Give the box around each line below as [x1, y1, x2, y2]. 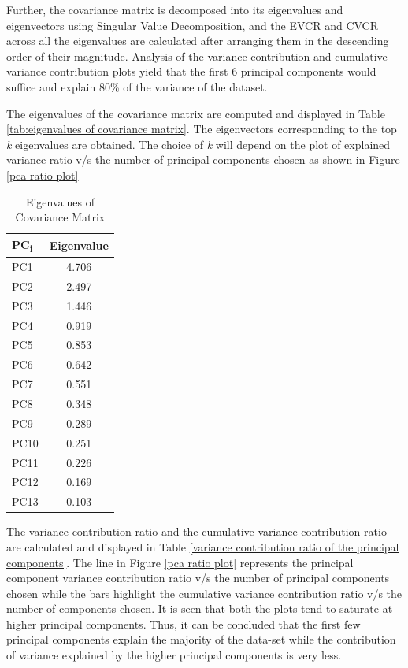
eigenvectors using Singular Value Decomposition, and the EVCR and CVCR [6, 17, 379, 33]
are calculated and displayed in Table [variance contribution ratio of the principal [6, 538, 399, 555]
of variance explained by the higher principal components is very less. [6, 647, 342, 663]
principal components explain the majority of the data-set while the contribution [6, 631, 396, 648]
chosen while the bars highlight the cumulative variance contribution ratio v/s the [6, 584, 402, 601]
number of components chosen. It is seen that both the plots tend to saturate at [6, 600, 393, 617]
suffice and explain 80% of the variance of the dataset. [6, 78, 268, 95]
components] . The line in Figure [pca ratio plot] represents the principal [6, 554, 354, 570]
